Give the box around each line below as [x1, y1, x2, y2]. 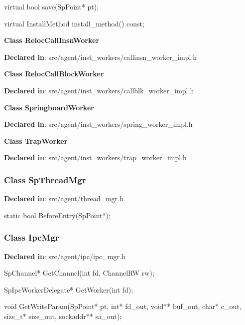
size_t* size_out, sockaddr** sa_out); [4, 311, 122, 321]
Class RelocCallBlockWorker [4, 68, 104, 79]
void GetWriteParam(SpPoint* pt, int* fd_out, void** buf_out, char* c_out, [4, 301, 242, 312]
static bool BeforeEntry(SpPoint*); [4, 210, 111, 220]
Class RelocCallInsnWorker [4, 35, 100, 45]
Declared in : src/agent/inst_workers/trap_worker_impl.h [4, 152, 187, 163]
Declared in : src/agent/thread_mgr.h [4, 193, 123, 204]
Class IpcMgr [4, 231, 59, 244]
